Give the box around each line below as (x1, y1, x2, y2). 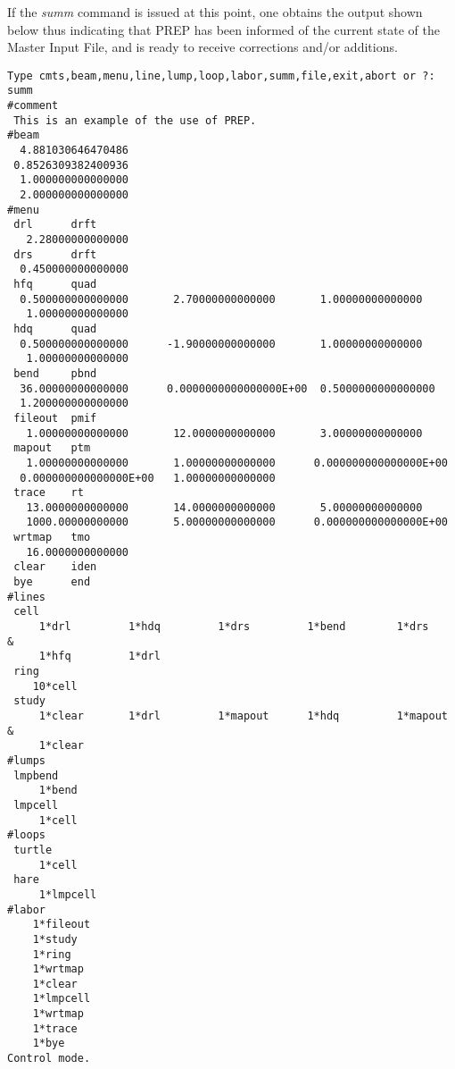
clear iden (13, 560, 97, 574)
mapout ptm (13, 442, 91, 455)
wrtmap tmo (13, 531, 91, 544)
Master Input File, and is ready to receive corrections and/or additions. (7, 38, 398, 56)
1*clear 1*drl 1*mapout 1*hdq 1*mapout (38, 710, 448, 722)
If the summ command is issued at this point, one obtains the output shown (7, 3, 423, 21)
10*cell (32, 679, 78, 693)
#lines (7, 590, 45, 603)
